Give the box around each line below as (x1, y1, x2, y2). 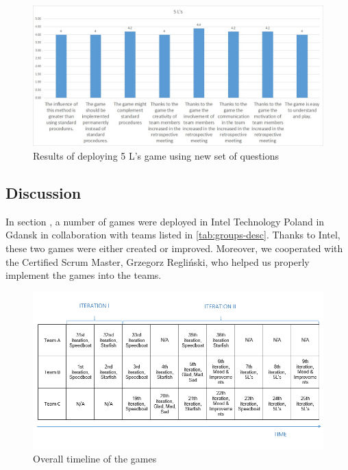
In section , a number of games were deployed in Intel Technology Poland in (5, 214, 325, 228)
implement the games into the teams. (5, 268, 162, 282)
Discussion (5, 182, 82, 203)
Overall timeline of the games (33, 452, 157, 466)
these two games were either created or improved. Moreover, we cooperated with (5, 240, 343, 255)
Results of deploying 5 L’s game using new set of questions (33, 148, 279, 162)
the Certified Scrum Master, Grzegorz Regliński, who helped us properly (5, 254, 310, 269)
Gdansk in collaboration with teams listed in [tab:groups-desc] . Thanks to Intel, (5, 227, 340, 242)
